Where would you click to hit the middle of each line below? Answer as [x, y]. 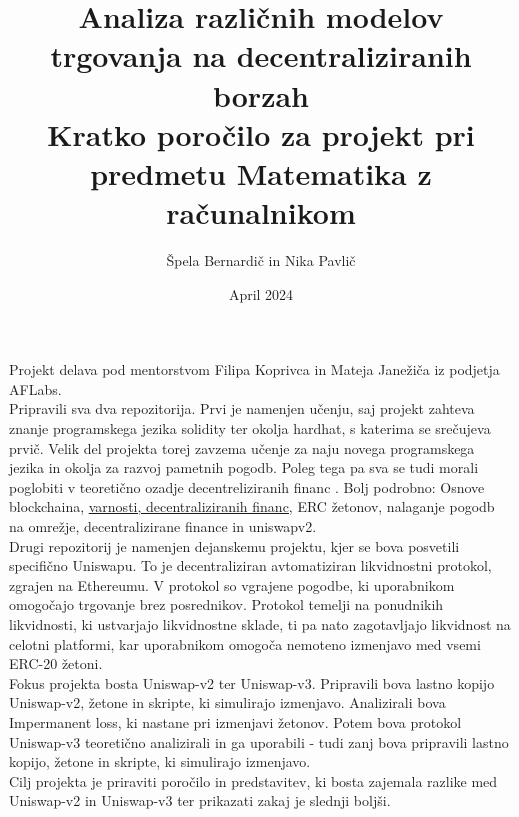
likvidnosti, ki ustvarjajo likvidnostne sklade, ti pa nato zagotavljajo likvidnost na [260, 623]
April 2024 [261, 293]
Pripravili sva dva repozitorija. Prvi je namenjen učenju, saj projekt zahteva [242, 408]
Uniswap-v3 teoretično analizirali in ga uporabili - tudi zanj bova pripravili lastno [259, 741]
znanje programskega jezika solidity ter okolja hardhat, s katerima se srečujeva [250, 428]
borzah [260, 94]
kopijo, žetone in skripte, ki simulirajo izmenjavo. [160, 761]
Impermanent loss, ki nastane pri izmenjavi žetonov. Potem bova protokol [235, 721]
